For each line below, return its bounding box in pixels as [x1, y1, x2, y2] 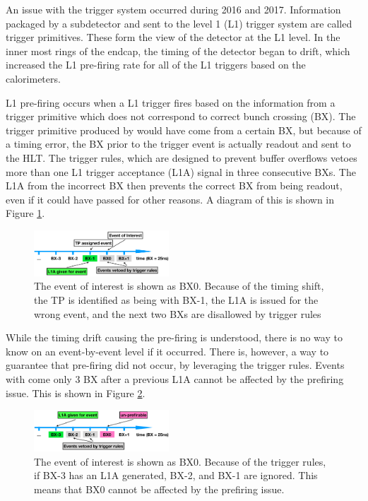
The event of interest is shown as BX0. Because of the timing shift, [34, 278, 324, 293]
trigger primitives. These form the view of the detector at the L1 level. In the [6, 30, 340, 45]
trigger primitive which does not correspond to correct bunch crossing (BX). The [6, 109, 356, 124]
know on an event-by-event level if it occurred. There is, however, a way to [6, 343, 329, 358]
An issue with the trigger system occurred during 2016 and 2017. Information [6, 2, 341, 16]
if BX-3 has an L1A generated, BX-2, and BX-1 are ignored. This [34, 468, 318, 483]
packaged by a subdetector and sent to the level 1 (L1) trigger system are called [6, 16, 352, 30]
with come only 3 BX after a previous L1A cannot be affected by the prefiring [6, 371, 344, 386]
